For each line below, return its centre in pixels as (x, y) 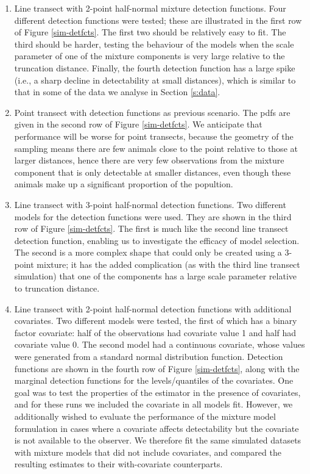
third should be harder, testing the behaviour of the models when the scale (154, 44)
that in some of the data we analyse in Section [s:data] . (117, 92)
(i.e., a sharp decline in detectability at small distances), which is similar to (155, 80)
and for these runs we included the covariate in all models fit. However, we (153, 404)
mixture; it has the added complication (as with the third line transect (168, 264)
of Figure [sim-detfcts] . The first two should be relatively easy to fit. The (150, 32)
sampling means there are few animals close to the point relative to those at (156, 148)
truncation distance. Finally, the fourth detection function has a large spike (155, 67)
